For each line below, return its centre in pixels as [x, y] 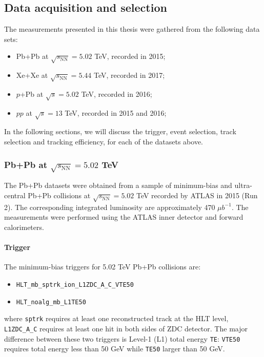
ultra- [243, 185]
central [15, 195]
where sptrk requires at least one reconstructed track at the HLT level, [116, 318]
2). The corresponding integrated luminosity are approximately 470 [110, 207]
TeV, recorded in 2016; [117, 93]
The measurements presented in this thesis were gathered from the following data [132, 29]
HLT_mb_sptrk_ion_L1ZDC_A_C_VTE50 [75, 285]
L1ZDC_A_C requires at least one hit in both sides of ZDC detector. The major [126, 328]
